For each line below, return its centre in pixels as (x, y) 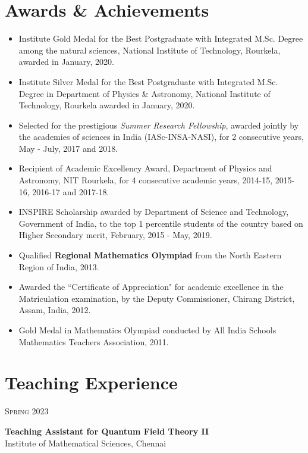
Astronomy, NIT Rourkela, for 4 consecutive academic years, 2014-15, (146, 180)
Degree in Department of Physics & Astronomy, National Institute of (144, 93)
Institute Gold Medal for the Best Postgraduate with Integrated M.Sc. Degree (161, 38)
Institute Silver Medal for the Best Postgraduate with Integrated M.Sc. (148, 81)
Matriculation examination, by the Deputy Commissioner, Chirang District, (157, 298)
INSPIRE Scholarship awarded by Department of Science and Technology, (154, 212)
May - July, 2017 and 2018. (68, 148)
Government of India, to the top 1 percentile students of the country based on (161, 223)
